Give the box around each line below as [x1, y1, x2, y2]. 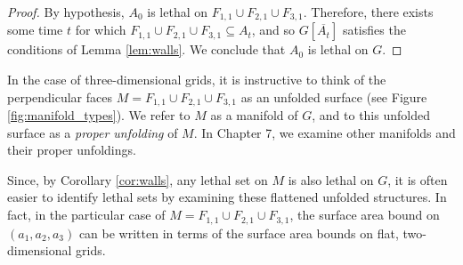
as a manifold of [210, 106, 298, 124]
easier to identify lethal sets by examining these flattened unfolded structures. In [7, 188, 447, 206]
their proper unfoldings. [7, 141, 136, 159]
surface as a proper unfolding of [7, 123, 178, 141]
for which [75, 20, 126, 39]
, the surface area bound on [289, 205, 440, 224]
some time [7, 20, 63, 39]
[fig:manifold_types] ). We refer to [7, 106, 191, 124]
